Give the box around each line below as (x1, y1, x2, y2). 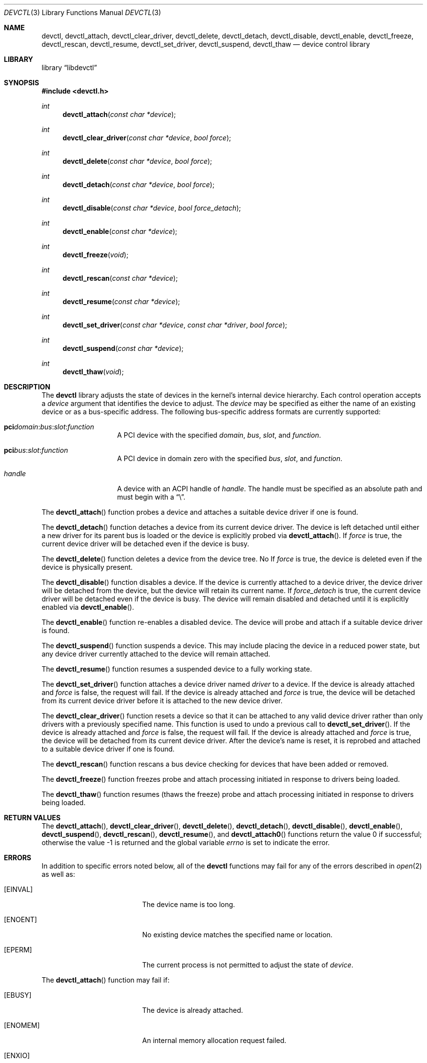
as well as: (41, 870, 75, 878)
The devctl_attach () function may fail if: (41, 976, 170, 984)
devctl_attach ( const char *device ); (62, 110, 176, 118)
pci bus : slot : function (4, 446, 68, 454)
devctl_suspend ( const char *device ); (62, 344, 184, 352)
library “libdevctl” (41, 63, 97, 72)
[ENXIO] (4, 1051, 30, 1060)
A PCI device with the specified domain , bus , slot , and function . (117, 431, 321, 439)
